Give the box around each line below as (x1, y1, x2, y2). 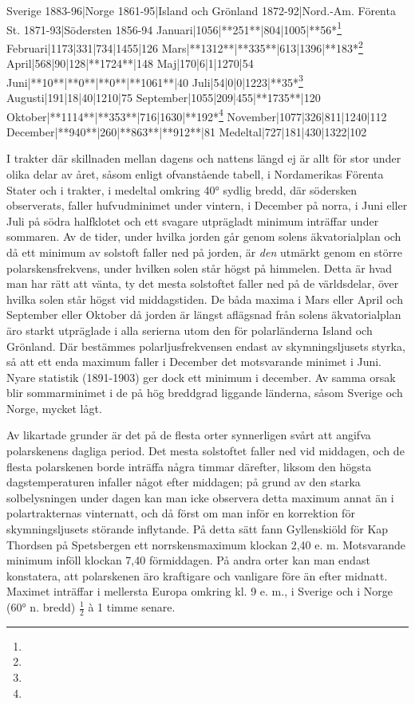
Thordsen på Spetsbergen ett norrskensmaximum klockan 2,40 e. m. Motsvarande (6, 536, 405, 553)
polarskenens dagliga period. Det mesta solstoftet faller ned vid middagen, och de (6, 442, 405, 459)
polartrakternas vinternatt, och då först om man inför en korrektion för (6, 505, 355, 521)
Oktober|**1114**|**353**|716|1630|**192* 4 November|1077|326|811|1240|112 (6, 105, 387, 124)
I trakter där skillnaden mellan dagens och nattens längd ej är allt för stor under (6, 150, 401, 167)
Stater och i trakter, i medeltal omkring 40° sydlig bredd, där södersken (6, 181, 357, 198)
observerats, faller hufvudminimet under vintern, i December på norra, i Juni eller (6, 197, 408, 214)
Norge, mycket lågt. (6, 399, 102, 416)
